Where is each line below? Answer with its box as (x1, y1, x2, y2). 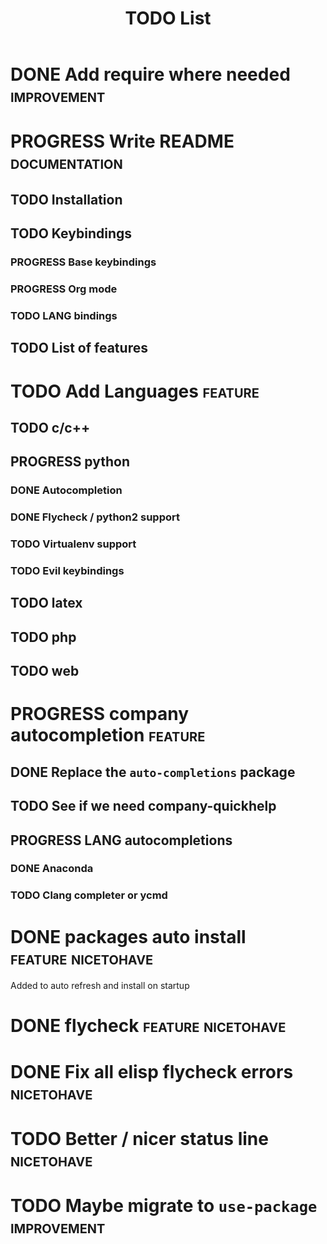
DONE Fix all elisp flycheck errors (10, 1060, 294, 1083)
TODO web (10, 663, 80, 680)
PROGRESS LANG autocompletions (10, 832, 233, 849)
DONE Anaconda (10, 862, 94, 876)
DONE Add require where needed (10, 63, 291, 86)
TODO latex (10, 595, 83, 612)
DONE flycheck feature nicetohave (10, 1015, 287, 1037)
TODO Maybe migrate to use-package (10, 1195, 318, 1217)
